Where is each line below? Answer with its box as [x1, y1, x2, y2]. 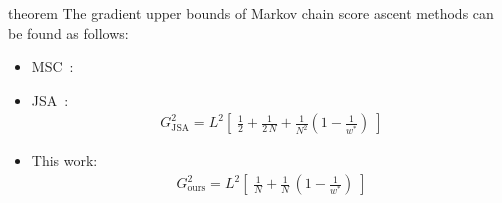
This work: [31, 150, 98, 171]
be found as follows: [8, 22, 129, 43]
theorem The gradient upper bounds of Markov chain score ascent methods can [8, 3, 494, 23]
